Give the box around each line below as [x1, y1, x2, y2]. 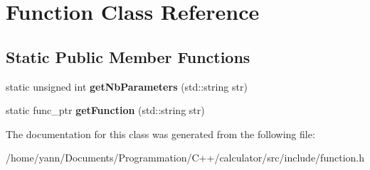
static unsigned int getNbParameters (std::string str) [6, 79, 248, 93]
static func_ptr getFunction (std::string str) [6, 103, 205, 118]
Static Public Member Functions [6, 45, 250, 67]
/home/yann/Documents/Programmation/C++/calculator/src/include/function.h [6, 150, 364, 165]
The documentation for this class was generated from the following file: [6, 126, 315, 141]
